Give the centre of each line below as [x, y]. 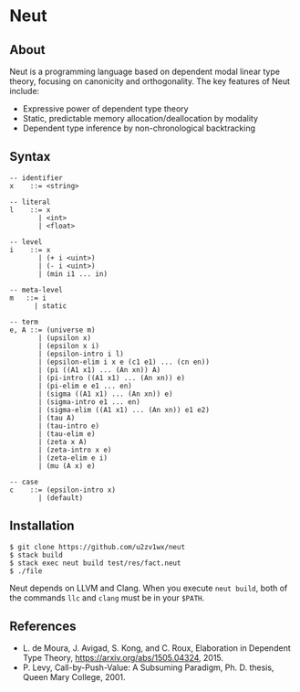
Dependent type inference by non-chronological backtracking [139, 128]
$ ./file [26, 571]
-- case [24, 482]
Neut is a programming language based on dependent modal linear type [145, 71]
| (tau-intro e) [69, 426]
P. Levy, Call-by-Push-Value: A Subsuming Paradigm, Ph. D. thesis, [148, 667]
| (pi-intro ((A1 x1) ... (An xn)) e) [111, 378]
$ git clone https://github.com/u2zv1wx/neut [97, 547]
